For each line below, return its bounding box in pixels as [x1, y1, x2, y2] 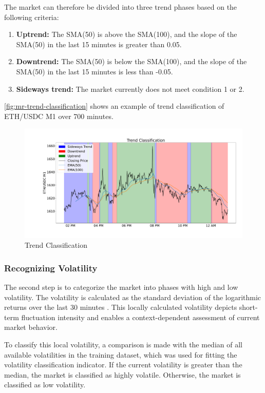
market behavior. [4, 322, 58, 332]
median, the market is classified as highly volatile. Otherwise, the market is [4, 369, 241, 380]
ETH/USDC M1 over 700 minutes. [4, 110, 113, 121]
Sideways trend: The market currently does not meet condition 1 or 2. [16, 83, 244, 94]
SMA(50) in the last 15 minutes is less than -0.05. [16, 66, 173, 76]
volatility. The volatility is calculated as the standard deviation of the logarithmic [4, 291, 261, 302]
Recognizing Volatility [4, 261, 98, 274]
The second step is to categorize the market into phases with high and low [4, 281, 238, 292]
